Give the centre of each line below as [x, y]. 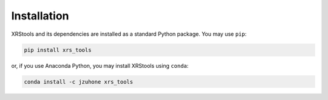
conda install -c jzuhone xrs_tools [79, 82]
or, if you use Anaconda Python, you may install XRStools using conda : [100, 65]
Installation [40, 16]
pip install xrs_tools [58, 50]
